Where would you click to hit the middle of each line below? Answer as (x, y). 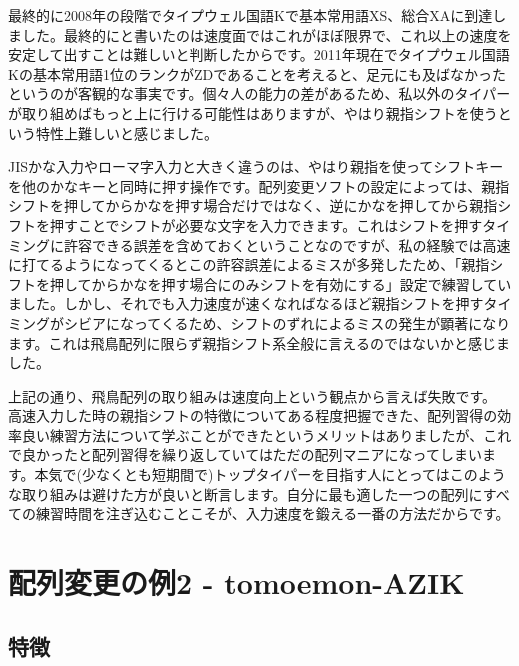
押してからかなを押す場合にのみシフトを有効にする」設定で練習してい (280, 283)
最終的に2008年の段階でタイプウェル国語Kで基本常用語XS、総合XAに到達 (250, 15)
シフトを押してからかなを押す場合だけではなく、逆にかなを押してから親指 (253, 205)
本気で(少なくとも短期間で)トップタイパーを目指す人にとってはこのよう (270, 474)
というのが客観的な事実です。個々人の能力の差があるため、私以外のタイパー (259, 93)
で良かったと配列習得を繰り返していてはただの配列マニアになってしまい (245, 454)
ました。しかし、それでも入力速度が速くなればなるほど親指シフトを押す (246, 303)
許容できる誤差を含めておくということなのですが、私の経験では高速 (287, 244)
